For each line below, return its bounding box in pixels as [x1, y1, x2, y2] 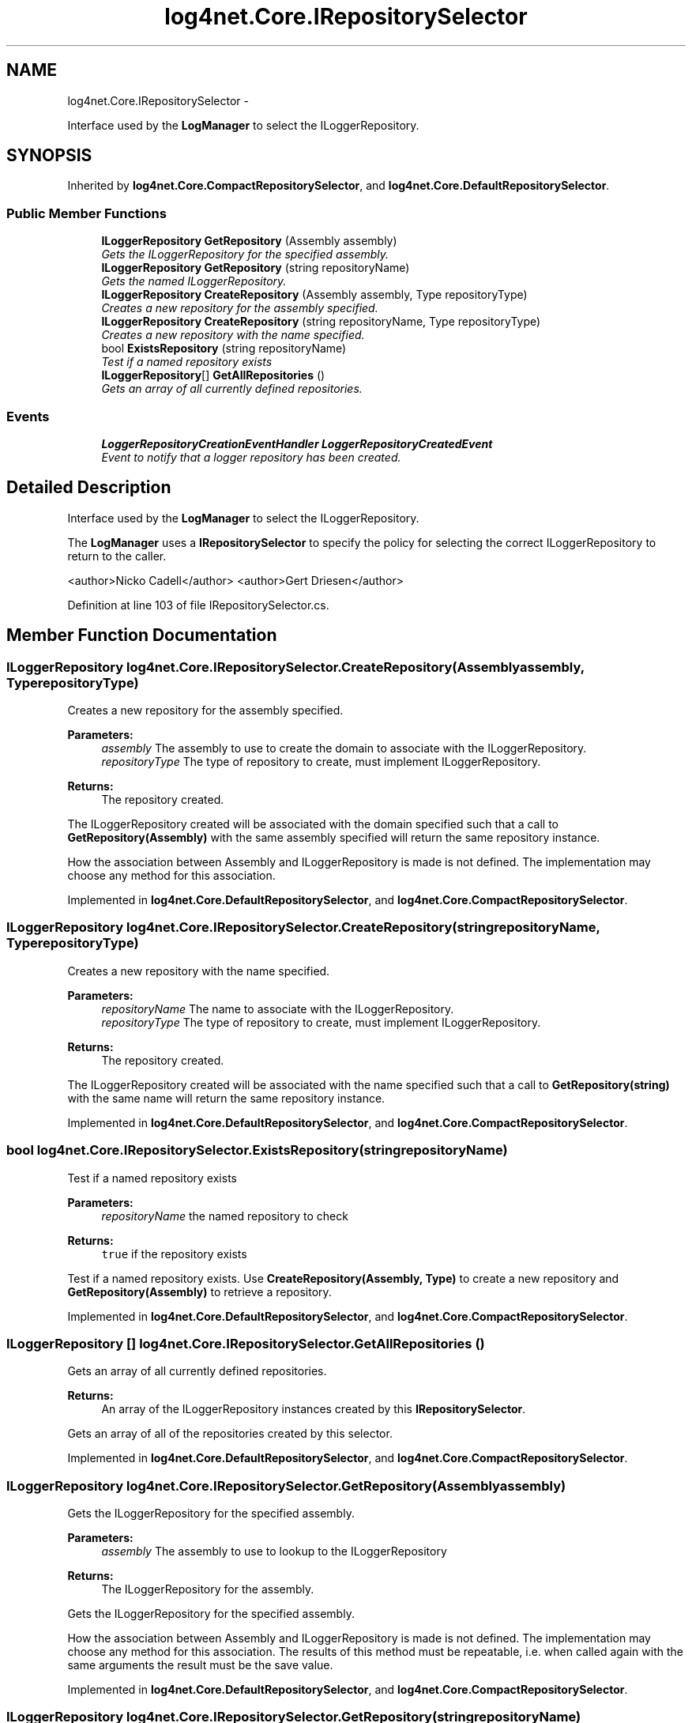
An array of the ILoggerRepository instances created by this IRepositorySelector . [101, 1402, 526, 1416]
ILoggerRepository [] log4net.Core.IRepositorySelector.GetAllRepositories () [6, 1335, 485, 1352]
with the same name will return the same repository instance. [67, 1091, 385, 1105]
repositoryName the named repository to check [101, 1208, 348, 1223]
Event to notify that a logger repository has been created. [101, 450, 401, 464]
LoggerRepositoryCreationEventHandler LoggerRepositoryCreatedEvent [101, 436, 493, 451]
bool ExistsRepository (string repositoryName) [101, 341, 347, 356]
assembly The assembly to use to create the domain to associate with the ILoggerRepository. [101, 741, 587, 755]
